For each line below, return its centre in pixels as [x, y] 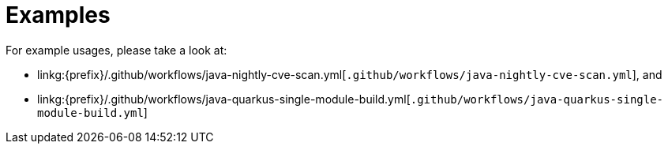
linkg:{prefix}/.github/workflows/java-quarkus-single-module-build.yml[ [224, 99]
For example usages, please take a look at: [116, 50]
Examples [58, 15]
